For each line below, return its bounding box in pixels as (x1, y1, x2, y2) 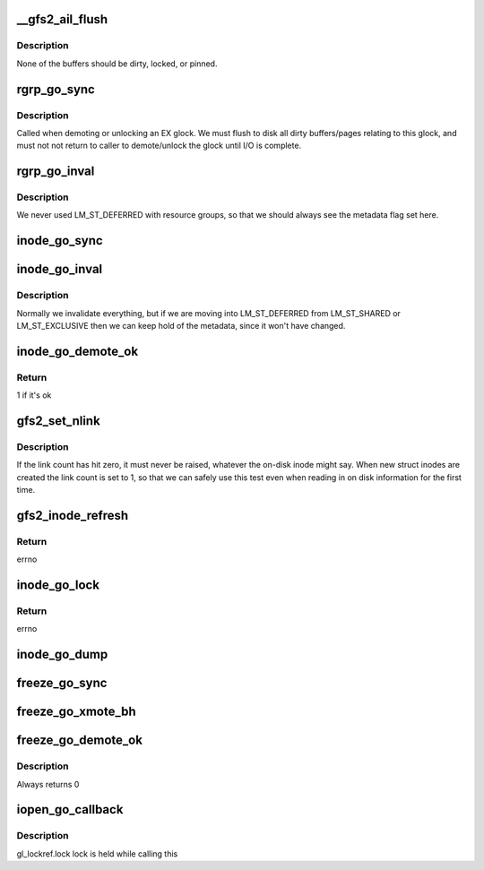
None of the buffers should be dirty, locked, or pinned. (16, 58, 218, 69)
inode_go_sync (16, 233, 103, 248)
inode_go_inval (16, 262, 103, 277)
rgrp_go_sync (16, 82, 96, 97)
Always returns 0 (16, 779, 80, 789)
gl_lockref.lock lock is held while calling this (16, 848, 178, 859)
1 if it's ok (16, 390, 52, 401)
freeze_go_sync (16, 676, 108, 691)
